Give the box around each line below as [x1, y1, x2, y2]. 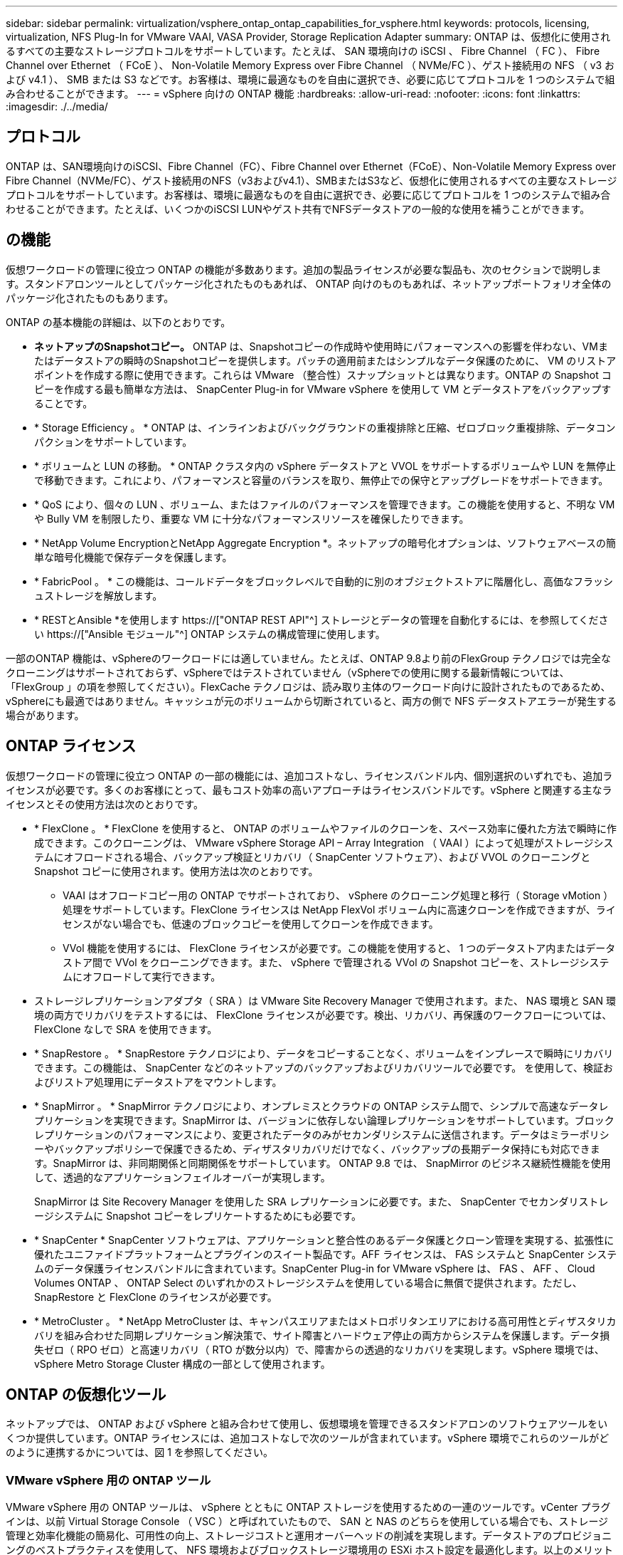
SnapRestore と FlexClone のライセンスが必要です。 [34, 1290, 277, 1303]
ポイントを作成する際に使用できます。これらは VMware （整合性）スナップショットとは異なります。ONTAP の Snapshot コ [34, 368, 612, 381]
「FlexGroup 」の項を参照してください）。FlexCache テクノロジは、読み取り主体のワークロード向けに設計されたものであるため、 [6, 680, 611, 693]
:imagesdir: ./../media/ [6, 100, 108, 112]
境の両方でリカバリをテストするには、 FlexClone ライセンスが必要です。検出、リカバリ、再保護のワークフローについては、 [34, 1008, 612, 1021]
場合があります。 [6, 708, 85, 721]
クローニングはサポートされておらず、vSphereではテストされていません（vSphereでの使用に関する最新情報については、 [6, 666, 570, 679]
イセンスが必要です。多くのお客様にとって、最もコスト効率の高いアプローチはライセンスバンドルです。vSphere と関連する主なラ [6, 783, 612, 796]
